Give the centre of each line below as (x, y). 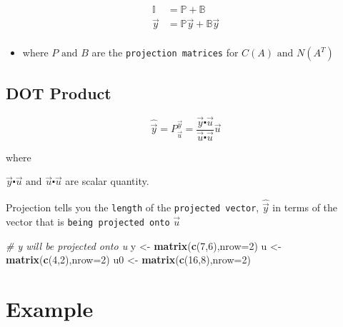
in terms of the (305, 207)
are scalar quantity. (107, 181)
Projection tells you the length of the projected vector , (133, 207)
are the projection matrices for (165, 52)
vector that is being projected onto (88, 222)
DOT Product (59, 92)
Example (50, 309)
